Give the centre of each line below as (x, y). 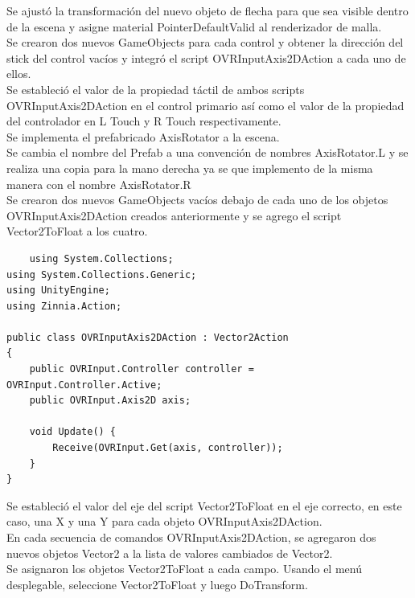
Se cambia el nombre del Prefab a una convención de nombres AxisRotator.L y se (207, 152)
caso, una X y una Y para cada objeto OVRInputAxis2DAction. (164, 521)
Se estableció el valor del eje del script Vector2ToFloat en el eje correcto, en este (204, 505)
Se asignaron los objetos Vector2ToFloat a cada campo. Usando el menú (184, 569)
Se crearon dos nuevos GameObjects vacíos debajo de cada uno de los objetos (197, 200)
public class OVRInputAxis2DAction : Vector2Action (148, 337)
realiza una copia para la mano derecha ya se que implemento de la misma (190, 168)
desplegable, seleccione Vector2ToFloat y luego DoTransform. (157, 584)
